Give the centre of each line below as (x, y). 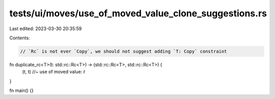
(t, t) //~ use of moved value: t (53, 72)
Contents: (20, 38)
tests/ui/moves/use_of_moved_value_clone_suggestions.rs (138, 13)
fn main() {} (22, 91)
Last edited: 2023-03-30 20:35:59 (46, 29)
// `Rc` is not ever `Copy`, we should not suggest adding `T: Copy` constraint (123, 51)
